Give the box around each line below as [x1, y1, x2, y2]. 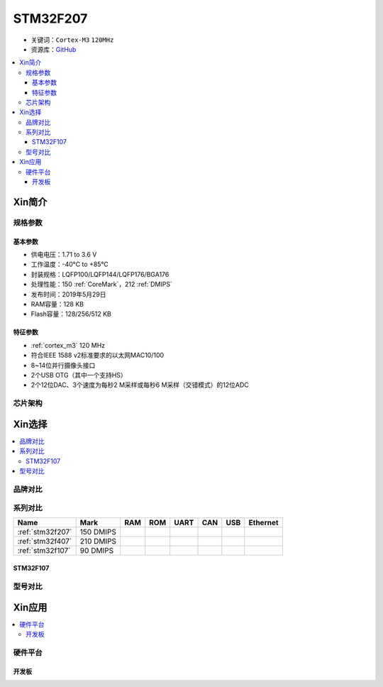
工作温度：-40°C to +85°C [30, 260, 109, 269]
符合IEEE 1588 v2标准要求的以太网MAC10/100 [30, 351, 165, 360]
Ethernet [248, 517, 279, 527]
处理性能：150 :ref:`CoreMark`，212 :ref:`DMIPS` [30, 280, 173, 289]
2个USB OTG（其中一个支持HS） [30, 370, 127, 379]
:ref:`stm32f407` [17, 536, 72, 546]
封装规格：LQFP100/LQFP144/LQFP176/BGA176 [30, 270, 170, 278]
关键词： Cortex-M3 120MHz [30, 35, 114, 44]
